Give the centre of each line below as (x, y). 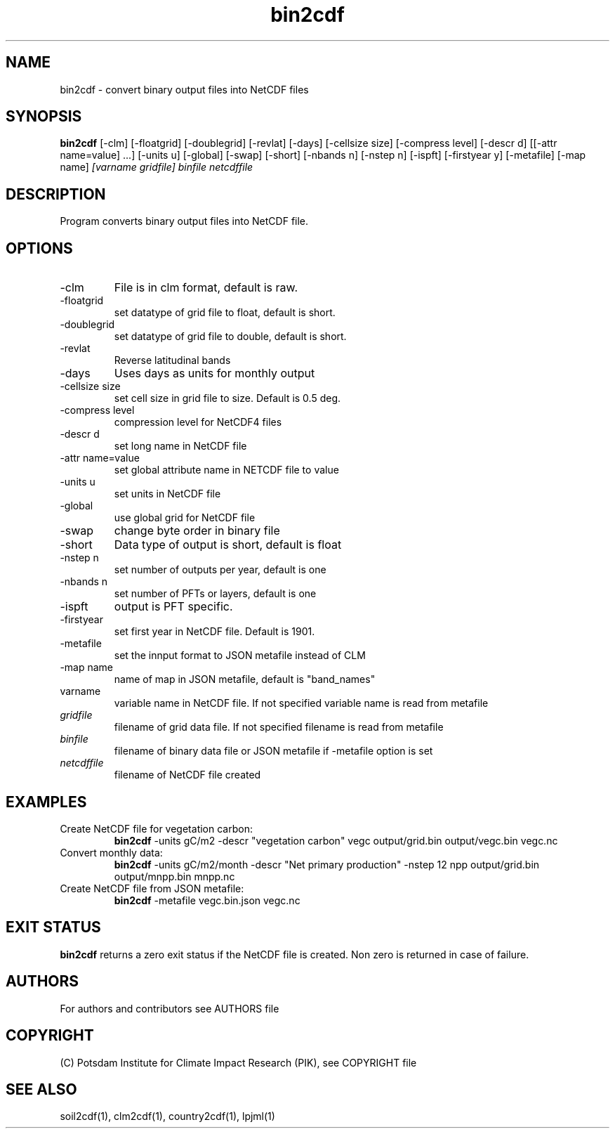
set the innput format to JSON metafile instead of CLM (240, 656)
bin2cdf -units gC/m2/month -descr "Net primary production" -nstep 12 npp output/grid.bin (327, 864)
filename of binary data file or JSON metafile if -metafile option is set (273, 751)
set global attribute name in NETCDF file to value (226, 470)
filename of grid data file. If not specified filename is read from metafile (279, 727)
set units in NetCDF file (167, 494)
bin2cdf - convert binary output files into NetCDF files (184, 89)
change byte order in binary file (197, 531)
